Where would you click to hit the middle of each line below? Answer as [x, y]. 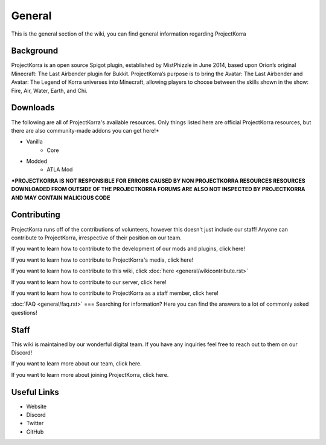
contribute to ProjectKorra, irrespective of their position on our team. [97, 238]
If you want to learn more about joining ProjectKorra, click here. [90, 374]
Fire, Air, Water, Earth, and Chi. [49, 90]
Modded [37, 161]
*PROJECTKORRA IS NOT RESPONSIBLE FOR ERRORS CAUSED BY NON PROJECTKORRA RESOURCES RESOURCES [158, 180]
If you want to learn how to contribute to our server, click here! [89, 282]
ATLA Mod [60, 169]
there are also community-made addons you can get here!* [85, 130]
